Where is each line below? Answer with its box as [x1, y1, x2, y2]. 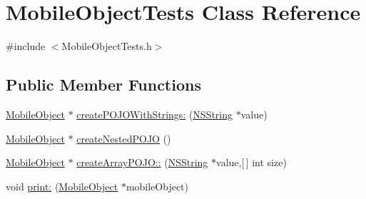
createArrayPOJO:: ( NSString [76, 155, 208, 170]
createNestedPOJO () [76, 131, 171, 146]
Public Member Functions [6, 73, 201, 96]
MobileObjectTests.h [61, 39, 152, 53]
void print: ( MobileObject [6, 178, 118, 193]
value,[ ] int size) [216, 155, 287, 170]
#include [6, 39, 46, 53]
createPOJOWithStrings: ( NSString [76, 106, 233, 121]
